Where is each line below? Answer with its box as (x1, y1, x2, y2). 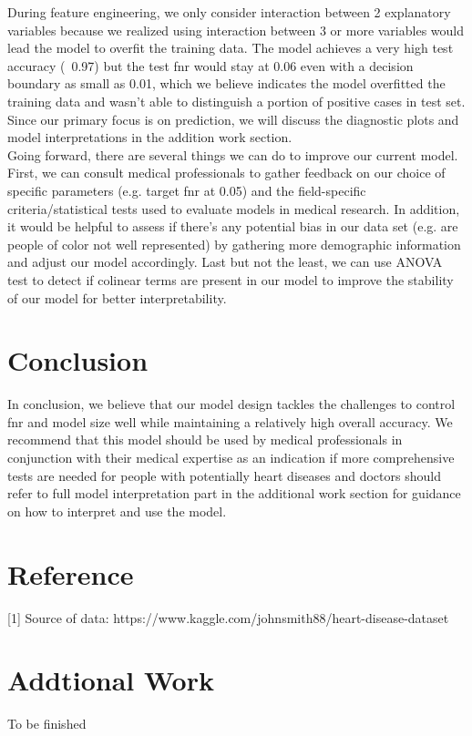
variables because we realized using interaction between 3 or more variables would (7, 20, 464, 39)
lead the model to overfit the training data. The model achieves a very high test (7, 38, 454, 57)
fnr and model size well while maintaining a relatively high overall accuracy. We (7, 412, 453, 431)
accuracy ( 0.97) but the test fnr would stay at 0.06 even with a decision (7, 56, 414, 75)
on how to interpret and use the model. (7, 501, 227, 520)
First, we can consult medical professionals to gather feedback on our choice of (7, 163, 446, 182)
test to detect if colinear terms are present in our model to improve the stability (7, 270, 454, 289)
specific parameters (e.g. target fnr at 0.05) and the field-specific (7, 180, 366, 199)
